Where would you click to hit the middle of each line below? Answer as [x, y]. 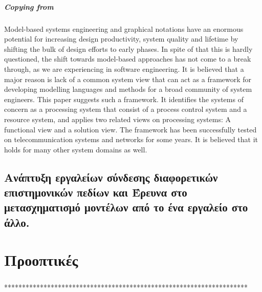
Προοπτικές [41, 260]
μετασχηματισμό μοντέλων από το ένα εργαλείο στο [126, 207]
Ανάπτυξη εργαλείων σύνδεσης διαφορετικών [111, 177]
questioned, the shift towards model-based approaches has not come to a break [128, 59]
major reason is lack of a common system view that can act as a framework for [128, 79]
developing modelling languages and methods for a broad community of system [128, 89]
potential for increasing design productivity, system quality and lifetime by [121, 39]
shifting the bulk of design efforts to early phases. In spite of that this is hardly [128, 48]
